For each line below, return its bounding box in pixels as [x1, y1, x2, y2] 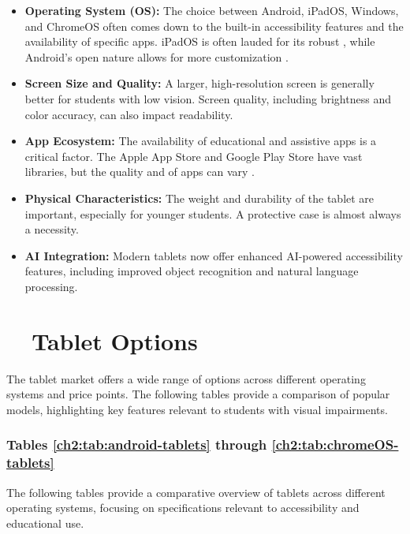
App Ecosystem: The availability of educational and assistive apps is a [24, 133, 377, 149]
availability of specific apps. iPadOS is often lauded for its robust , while [24, 33, 375, 50]
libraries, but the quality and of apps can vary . [24, 163, 255, 180]
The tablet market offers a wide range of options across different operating [6, 370, 366, 386]
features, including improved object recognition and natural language [24, 263, 359, 279]
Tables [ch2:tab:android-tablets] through [6, 435, 267, 454]
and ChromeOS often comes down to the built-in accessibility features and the [24, 17, 404, 34]
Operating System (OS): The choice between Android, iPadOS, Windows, [24, 2, 399, 18]
